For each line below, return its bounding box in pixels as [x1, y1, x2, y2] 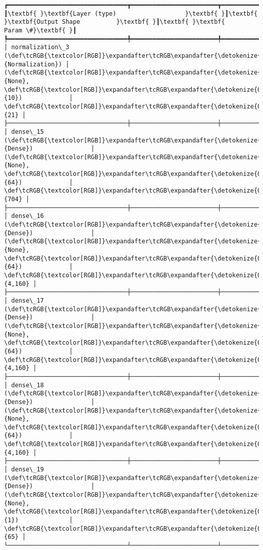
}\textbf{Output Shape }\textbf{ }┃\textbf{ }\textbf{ [4, 18, 225, 26]
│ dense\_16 [4, 212, 44, 220]
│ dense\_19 [4, 466, 44, 473]
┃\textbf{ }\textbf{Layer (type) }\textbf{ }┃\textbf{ [4, 10, 258, 17]
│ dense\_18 [4, 381, 44, 389]
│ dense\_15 [4, 128, 44, 135]
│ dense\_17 [4, 297, 44, 304]
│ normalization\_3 [4, 44, 69, 51]
